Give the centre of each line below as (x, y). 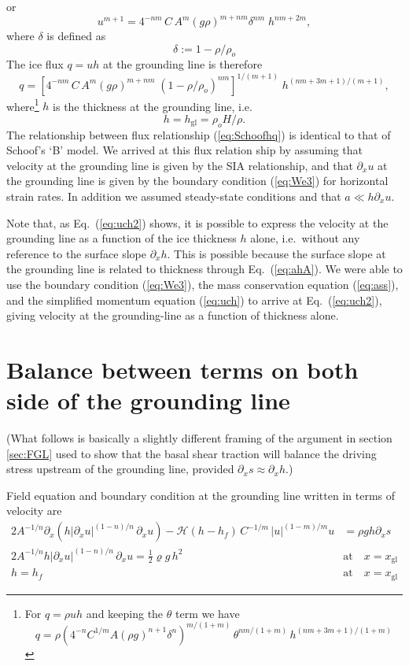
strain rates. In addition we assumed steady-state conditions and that (174, 196)
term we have (207, 613)
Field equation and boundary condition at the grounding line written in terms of (201, 495)
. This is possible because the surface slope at (276, 253)
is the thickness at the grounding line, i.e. (153, 106)
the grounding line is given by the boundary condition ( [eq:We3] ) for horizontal (197, 181)
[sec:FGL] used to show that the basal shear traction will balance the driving (192, 453)
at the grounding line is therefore (183, 64)
